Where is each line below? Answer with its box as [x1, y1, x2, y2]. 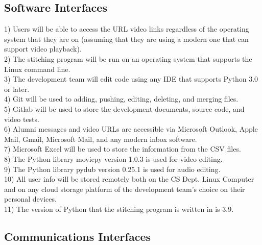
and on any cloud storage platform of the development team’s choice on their [4, 183, 245, 194]
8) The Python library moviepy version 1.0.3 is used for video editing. [4, 153, 223, 164]
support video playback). [4, 43, 82, 54]
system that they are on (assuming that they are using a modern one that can [4, 33, 249, 44]
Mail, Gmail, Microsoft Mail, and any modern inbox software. [4, 133, 197, 144]
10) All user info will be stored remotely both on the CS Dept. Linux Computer [4, 174, 254, 184]
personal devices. [4, 193, 57, 204]
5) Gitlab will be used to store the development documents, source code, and [4, 103, 245, 114]
